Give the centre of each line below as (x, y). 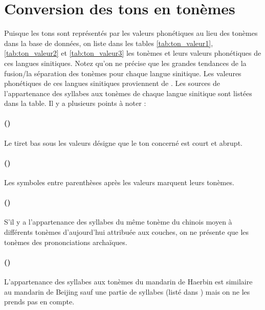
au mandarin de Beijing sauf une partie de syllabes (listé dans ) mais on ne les (127, 291)
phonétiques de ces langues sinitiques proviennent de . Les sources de (112, 83)
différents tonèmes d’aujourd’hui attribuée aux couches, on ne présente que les (127, 232)
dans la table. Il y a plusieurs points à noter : (75, 103)
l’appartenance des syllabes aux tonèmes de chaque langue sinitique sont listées (128, 93)
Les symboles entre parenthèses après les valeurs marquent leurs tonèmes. (119, 182)
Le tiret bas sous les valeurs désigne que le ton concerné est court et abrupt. (123, 142)
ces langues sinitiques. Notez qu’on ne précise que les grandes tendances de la (125, 63)
